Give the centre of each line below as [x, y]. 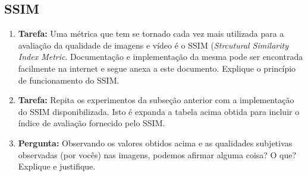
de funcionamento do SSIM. [69, 80]
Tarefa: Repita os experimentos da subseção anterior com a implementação [156, 100]
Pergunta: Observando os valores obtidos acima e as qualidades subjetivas [155, 143]
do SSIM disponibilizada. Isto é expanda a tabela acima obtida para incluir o [159, 111]
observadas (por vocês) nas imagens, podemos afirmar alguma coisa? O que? [157, 154]
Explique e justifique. [57, 166]
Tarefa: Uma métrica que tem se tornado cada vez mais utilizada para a [151, 33]
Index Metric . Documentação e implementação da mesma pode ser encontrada [161, 57]
